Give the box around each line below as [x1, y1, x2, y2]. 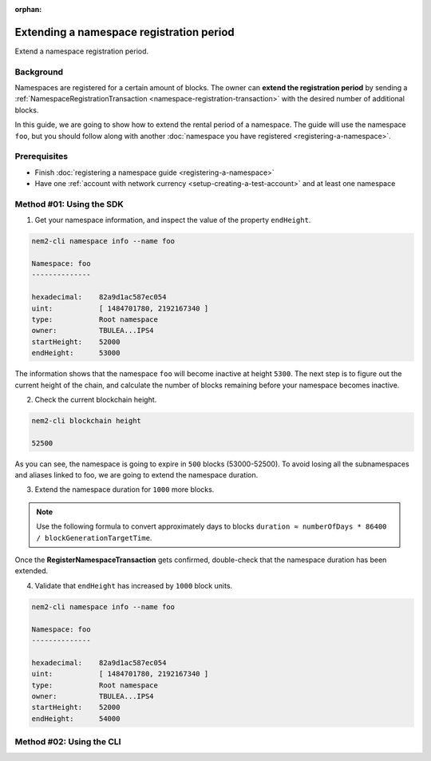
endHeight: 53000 [31, 348, 121, 358]
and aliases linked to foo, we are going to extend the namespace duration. [14, 470, 259, 480]
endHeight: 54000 [31, 714, 121, 723]
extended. [14, 566, 48, 576]
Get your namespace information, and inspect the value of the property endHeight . [34, 216, 311, 225]
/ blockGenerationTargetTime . [36, 533, 152, 542]
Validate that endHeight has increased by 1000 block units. [34, 581, 233, 590]
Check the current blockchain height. [34, 394, 157, 404]
